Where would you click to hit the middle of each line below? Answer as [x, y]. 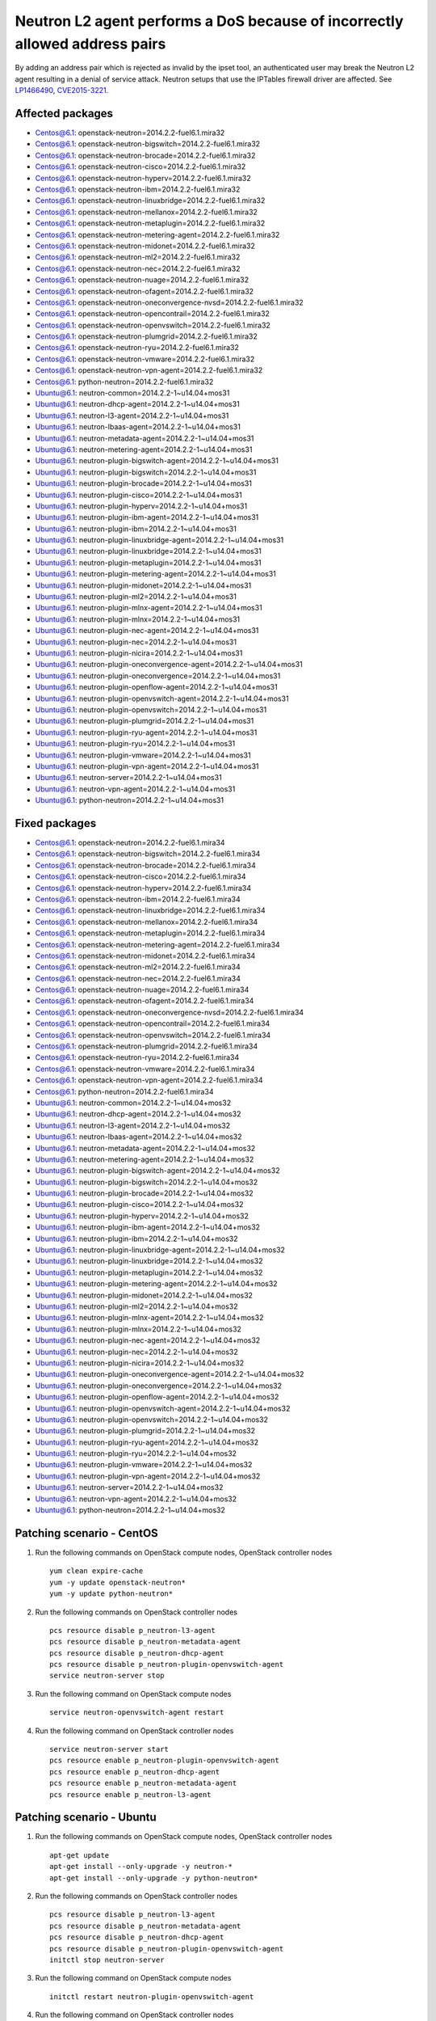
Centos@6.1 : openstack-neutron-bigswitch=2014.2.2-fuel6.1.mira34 [148, 854]
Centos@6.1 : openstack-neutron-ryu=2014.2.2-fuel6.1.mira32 [137, 348]
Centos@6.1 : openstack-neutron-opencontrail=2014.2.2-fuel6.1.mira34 [153, 1023]
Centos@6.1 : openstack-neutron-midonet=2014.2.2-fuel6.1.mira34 [145, 956]
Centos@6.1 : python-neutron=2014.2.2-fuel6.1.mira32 [124, 382]
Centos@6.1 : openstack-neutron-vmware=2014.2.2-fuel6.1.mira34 [145, 1069]
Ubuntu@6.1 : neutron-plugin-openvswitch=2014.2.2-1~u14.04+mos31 [151, 709]
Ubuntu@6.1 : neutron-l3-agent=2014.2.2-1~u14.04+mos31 [132, 416]
